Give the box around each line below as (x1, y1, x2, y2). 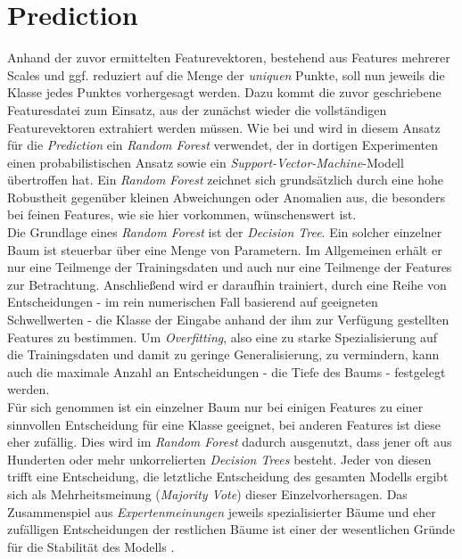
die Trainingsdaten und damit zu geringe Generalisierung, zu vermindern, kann (7, 345, 440, 364)
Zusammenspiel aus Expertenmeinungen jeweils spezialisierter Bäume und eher (7, 502, 436, 521)
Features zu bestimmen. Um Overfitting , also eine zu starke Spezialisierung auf (7, 327, 438, 346)
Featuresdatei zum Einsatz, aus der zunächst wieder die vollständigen (7, 100, 387, 119)
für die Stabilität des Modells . (7, 537, 175, 555)
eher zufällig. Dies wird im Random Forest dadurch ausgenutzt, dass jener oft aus (7, 432, 452, 451)
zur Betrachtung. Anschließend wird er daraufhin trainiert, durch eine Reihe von (7, 275, 447, 293)
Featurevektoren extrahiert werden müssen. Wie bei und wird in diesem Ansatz (7, 118, 441, 136)
